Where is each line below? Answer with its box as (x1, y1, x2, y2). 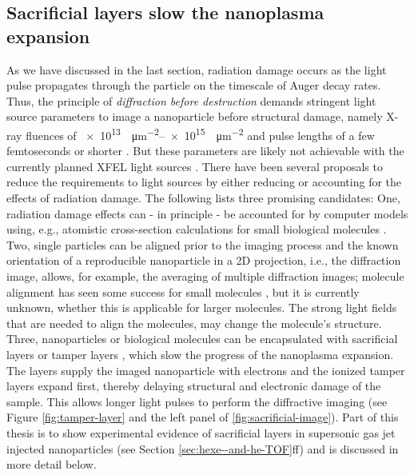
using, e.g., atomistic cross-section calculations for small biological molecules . (6, 221, 387, 237)
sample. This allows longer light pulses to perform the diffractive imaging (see (6, 393, 388, 409)
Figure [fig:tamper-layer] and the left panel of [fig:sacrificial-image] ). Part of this (6, 409, 399, 425)
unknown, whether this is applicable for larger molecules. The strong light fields (6, 299, 397, 316)
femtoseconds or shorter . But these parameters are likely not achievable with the (6, 142, 404, 159)
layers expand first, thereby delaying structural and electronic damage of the (6, 377, 381, 394)
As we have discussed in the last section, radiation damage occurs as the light (6, 61, 387, 78)
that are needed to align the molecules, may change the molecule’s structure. (6, 314, 382, 331)
